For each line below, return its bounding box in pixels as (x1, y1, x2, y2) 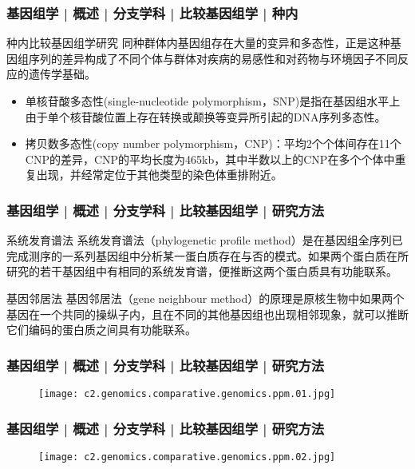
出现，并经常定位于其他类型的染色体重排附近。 (36, 166, 283, 183)
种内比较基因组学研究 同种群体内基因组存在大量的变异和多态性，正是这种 (6, 34, 390, 51)
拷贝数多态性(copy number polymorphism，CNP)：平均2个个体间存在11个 (25, 135, 401, 152)
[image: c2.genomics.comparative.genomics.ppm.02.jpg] (38, 451, 336, 463)
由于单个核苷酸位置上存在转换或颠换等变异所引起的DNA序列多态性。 (25, 108, 386, 125)
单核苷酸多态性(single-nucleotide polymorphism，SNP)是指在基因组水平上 (25, 93, 401, 109)
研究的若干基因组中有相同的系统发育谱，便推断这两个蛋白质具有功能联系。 (6, 263, 397, 280)
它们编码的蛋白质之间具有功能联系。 (6, 321, 196, 338)
